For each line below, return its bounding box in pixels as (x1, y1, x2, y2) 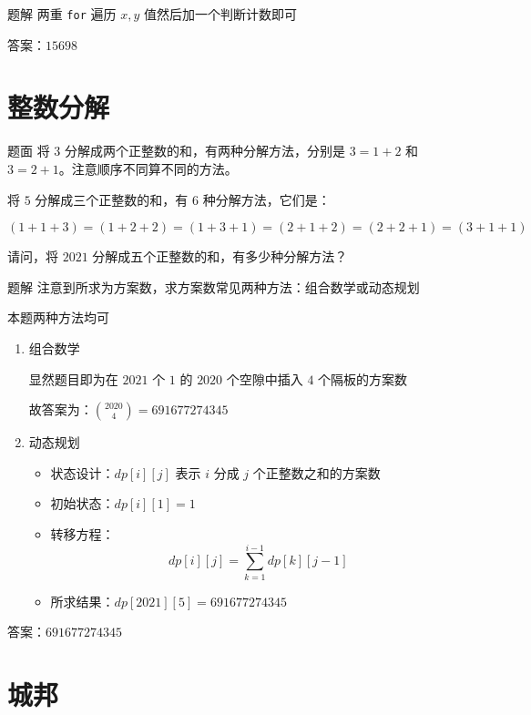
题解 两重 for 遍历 (7, 5, 117, 23)
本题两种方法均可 (7, 308, 109, 327)
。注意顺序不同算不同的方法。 (58, 158, 238, 178)
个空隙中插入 (226, 369, 303, 388)
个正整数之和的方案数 (252, 463, 381, 482)
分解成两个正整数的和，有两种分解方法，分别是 (64, 141, 345, 160)
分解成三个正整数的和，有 (35, 189, 189, 209)
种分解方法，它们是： (202, 189, 331, 209)
